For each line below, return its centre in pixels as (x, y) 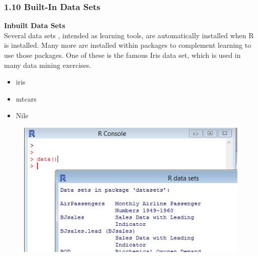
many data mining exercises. (48, 65)
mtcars (26, 98)
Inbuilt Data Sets (35, 25)
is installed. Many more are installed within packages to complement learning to (128, 45)
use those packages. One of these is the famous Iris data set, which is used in (122, 55)
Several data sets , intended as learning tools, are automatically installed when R (129, 35)
